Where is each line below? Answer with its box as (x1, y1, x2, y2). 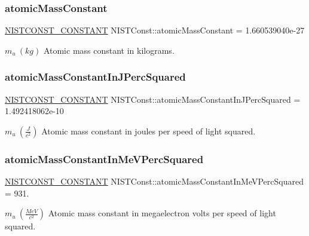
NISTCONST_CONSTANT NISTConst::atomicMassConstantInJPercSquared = (5, 93, 301, 105)
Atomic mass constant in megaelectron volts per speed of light (48, 207, 276, 219)
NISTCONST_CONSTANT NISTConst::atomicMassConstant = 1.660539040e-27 (5, 24, 305, 36)
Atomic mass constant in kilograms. (43, 44, 175, 56)
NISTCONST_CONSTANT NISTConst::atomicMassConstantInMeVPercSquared (5, 175, 304, 188)
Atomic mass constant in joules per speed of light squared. (41, 124, 256, 137)
